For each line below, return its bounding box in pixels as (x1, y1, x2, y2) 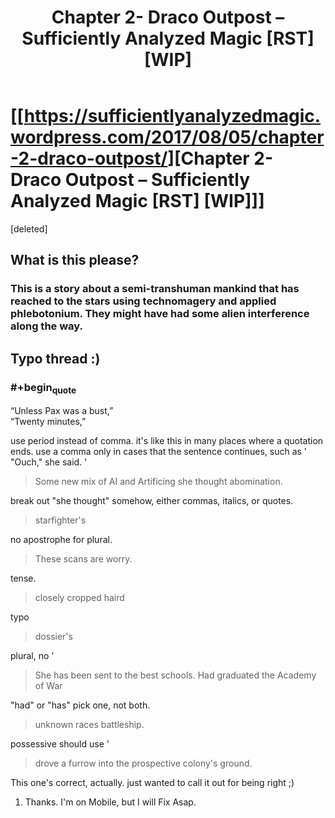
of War (34, 680, 63, 692)
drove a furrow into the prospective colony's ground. (34, 757, 253, 770)
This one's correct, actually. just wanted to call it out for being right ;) (10, 777, 295, 789)
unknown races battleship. (34, 719, 145, 731)
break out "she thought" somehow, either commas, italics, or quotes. (10, 495, 294, 507)
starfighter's (34, 514, 87, 526)
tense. (10, 572, 37, 585)
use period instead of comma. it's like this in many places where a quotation (10, 435, 324, 447)
